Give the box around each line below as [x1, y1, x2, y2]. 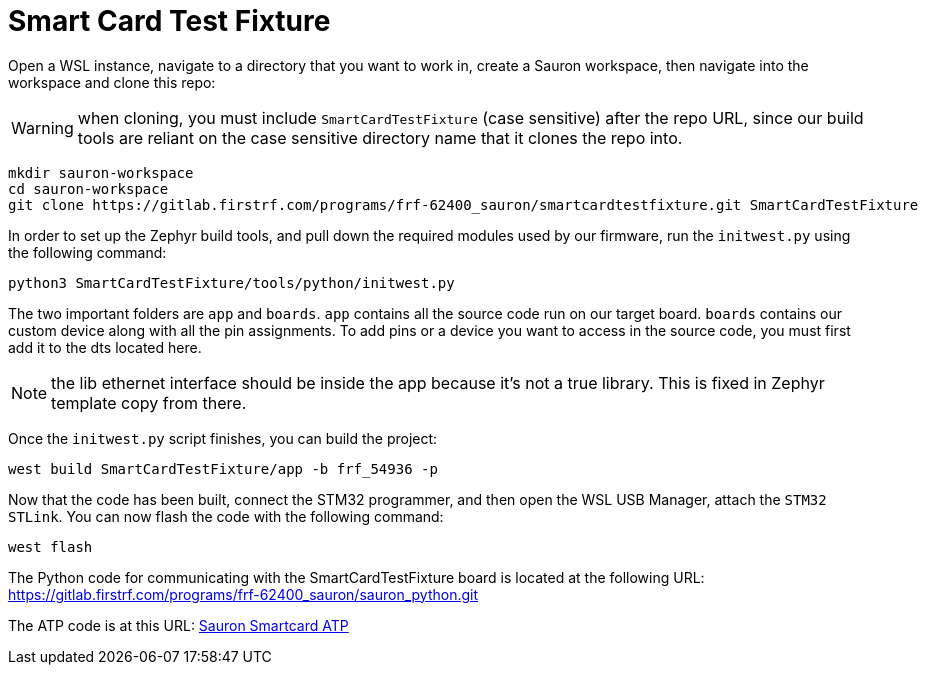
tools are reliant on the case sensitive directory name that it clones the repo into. [77, 127, 683, 148]
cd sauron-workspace [8, 180, 169, 197]
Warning [11, 117, 74, 138]
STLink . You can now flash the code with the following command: [8, 507, 444, 525]
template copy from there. [51, 392, 247, 413]
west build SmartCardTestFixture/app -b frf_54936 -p [8, 460, 438, 477]
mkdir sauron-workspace [8, 164, 194, 181]
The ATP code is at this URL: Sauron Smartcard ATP [8, 616, 349, 634]
